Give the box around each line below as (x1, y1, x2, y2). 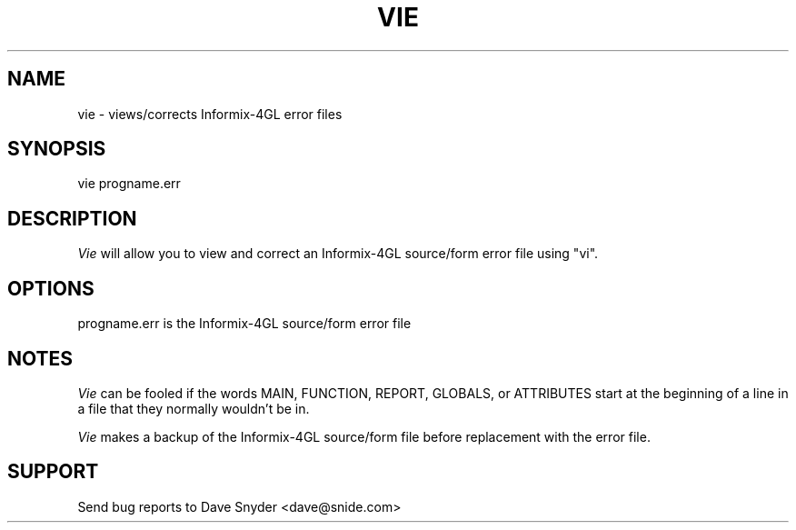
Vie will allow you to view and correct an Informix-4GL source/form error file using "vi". (77, 245, 599, 262)
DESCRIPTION (7, 206, 137, 230)
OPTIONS (7, 276, 95, 300)
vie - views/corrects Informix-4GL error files (77, 105, 343, 122)
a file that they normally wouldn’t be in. (77, 400, 310, 416)
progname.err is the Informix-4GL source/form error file (77, 315, 412, 332)
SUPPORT (7, 460, 99, 484)
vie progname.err (77, 175, 181, 192)
